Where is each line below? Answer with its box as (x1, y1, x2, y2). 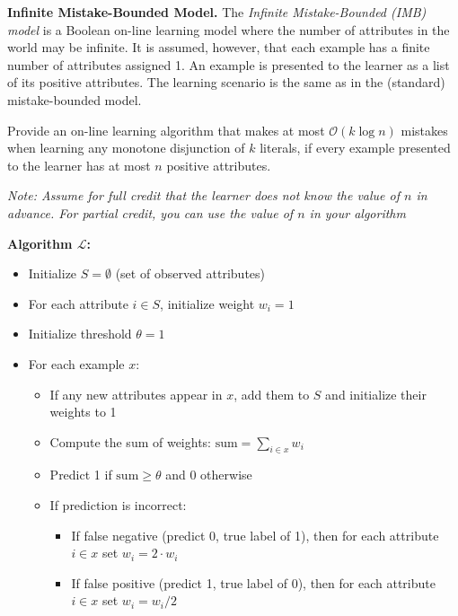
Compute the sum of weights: (49, 432, 212, 451)
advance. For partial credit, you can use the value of (7, 203, 294, 222)
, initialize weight (160, 294, 255, 312)
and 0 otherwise (165, 465, 252, 484)
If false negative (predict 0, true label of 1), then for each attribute (71, 525, 439, 544)
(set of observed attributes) (115, 264, 266, 283)
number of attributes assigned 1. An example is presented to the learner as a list (7, 55, 450, 74)
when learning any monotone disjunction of (7, 138, 245, 157)
